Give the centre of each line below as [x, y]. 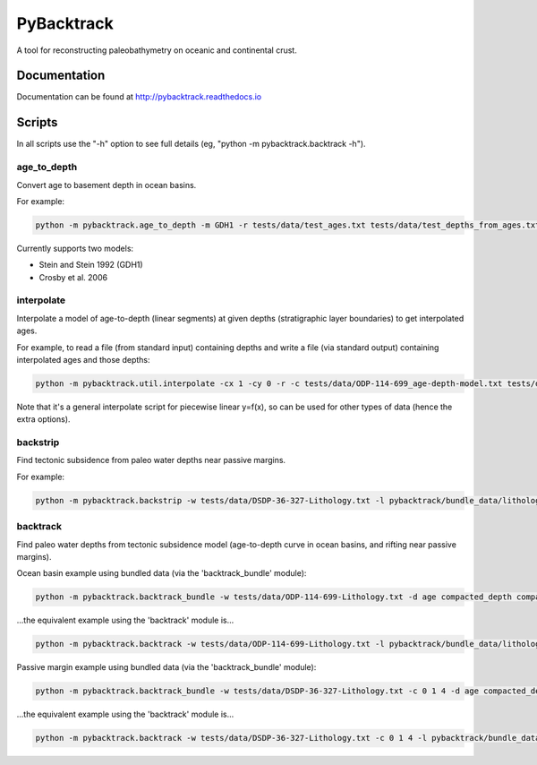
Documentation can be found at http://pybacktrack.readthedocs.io [139, 97]
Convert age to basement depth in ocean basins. [107, 185]
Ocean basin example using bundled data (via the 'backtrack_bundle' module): [162, 573]
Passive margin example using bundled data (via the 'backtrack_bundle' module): [166, 667]
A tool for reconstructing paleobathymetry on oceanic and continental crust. [157, 50]
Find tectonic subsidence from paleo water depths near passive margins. [151, 460]
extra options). [43, 419]
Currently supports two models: [75, 248]
